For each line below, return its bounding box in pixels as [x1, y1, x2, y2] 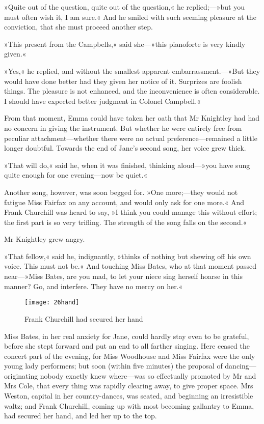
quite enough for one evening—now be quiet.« [4, 169, 148, 180]
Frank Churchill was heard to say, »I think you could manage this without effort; [4, 207, 257, 217]
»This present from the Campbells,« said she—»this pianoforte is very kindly [4, 38, 246, 49]
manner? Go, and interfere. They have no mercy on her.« [4, 280, 183, 291]
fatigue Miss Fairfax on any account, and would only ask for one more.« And [4, 196, 245, 207]
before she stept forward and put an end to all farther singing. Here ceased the [4, 341, 250, 351]
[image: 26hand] [24, 299, 80, 306]
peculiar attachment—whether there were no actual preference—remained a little [4, 132, 257, 143]
